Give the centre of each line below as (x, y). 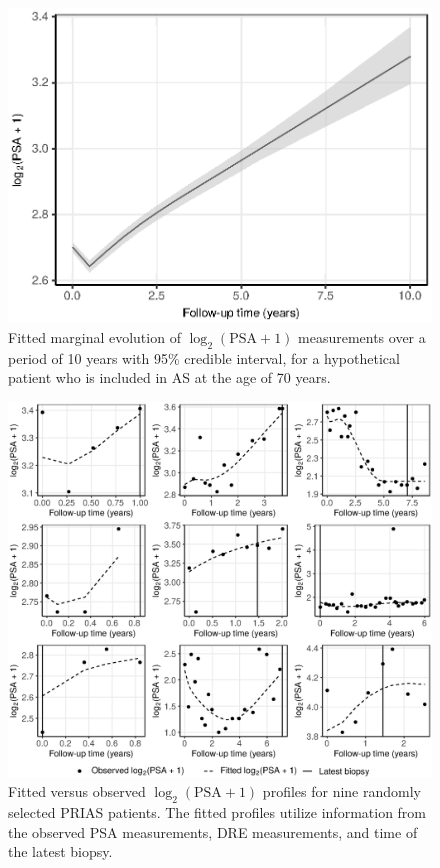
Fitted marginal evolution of (94, 336)
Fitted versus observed (77, 791)
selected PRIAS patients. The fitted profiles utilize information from (217, 812)
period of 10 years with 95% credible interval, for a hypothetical (204, 357)
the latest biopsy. (60, 851)
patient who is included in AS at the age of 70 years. (169, 377)
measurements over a (362, 336)
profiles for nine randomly (341, 791)
